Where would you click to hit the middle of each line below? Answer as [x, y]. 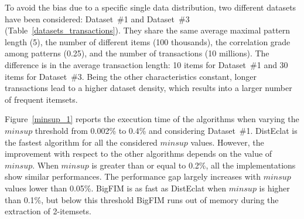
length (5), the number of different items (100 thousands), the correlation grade [148, 41]
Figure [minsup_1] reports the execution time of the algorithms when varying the [152, 119]
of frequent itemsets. [41, 99]
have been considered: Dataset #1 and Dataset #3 [97, 18]
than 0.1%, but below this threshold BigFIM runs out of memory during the [142, 199]
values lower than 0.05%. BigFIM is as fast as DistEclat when [116, 188]
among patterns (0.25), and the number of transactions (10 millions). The [137, 53]
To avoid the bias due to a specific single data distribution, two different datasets [151, 7]
